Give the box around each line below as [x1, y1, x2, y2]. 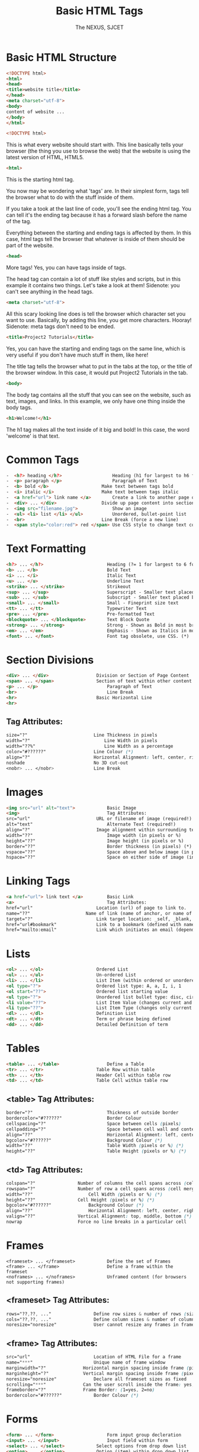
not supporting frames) [6, 1279, 65, 1285]
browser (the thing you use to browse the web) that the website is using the [6, 147, 191, 155]
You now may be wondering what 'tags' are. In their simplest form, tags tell [6, 188, 189, 195]
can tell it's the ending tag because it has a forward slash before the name [6, 211, 188, 219]
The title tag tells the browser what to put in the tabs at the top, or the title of [6, 362, 192, 370]
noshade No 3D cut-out [6, 760, 129, 766]
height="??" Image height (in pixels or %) [6, 838, 184, 844]
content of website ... [6, 108, 65, 115]
